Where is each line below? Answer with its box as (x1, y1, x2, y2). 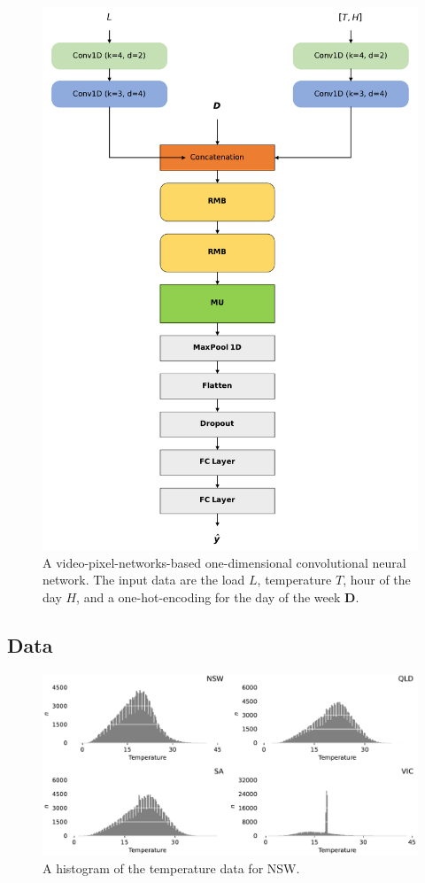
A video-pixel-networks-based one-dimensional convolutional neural (42, 553, 406, 571)
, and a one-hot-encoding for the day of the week (76, 588, 341, 607)
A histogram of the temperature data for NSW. (42, 858, 300, 877)
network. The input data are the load (42, 570, 245, 589)
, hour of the (343, 570, 411, 589)
